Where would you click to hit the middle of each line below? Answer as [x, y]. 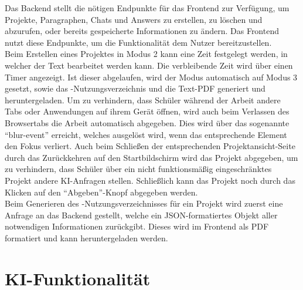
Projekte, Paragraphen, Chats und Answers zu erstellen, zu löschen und [134, 19]
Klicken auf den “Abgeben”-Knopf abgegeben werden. [101, 192]
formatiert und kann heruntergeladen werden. [86, 237]
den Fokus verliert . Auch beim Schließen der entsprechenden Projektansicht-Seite [150, 146]
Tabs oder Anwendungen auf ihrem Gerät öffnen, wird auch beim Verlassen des [147, 111]
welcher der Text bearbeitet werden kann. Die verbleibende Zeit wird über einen [149, 65]
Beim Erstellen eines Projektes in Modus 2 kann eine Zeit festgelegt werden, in [146, 54]
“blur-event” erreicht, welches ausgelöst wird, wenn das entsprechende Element [146, 134]
